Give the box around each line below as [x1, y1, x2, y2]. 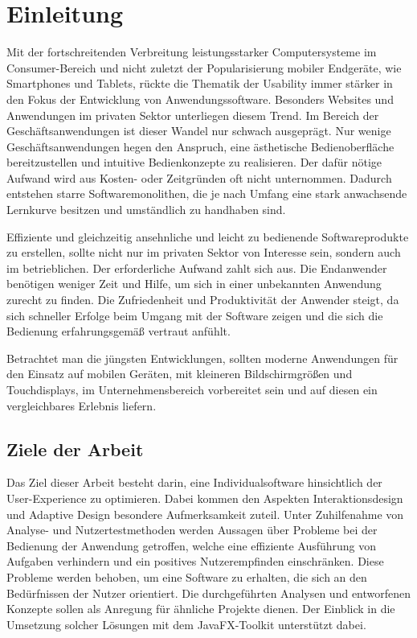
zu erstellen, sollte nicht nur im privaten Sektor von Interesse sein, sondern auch [6, 244, 401, 261]
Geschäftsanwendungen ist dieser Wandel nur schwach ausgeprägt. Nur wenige [6, 122, 391, 139]
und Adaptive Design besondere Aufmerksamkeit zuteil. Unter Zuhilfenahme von [6, 505, 404, 522]
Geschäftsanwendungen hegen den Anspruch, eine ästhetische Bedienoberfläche [6, 138, 395, 154]
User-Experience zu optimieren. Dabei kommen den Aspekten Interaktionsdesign [6, 489, 403, 506]
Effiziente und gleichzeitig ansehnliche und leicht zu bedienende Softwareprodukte [6, 228, 409, 245]
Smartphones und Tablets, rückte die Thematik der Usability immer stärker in [6, 75, 393, 92]
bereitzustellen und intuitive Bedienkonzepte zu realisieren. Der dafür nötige [6, 154, 382, 171]
